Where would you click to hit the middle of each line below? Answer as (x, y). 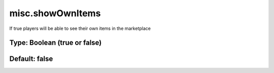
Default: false (31, 59)
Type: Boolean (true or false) (56, 43)
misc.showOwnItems (55, 13)
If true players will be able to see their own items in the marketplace (80, 28)
